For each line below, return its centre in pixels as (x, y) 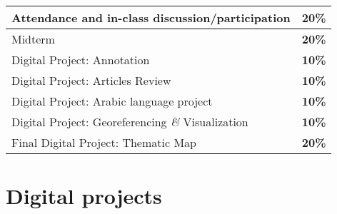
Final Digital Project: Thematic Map (104, 142)
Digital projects (84, 196)
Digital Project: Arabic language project (112, 101)
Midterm (33, 39)
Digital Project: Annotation (81, 60)
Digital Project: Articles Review (91, 80)
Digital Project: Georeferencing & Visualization (130, 122)
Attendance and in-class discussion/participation (151, 17)
